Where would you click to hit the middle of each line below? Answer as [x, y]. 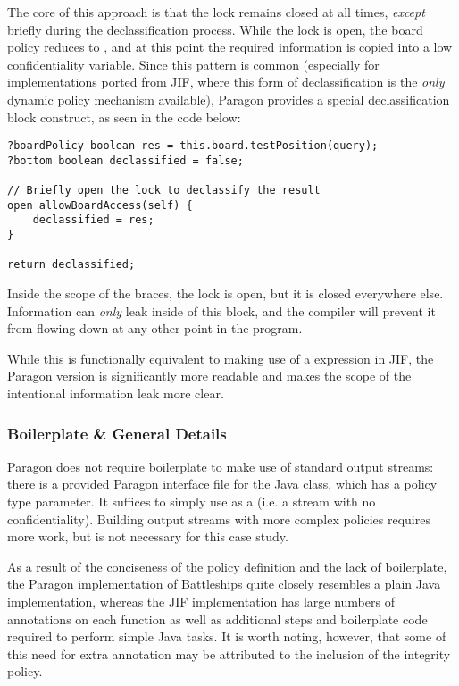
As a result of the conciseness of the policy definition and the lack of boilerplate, [227, 566]
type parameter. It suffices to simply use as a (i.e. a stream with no [192, 502]
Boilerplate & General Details [117, 433]
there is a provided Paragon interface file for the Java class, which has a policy [222, 484]
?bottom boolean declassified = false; [125, 160]
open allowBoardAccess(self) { [100, 205]
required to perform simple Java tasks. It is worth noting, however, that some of [227, 636]
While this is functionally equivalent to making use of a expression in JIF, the [221, 358]
